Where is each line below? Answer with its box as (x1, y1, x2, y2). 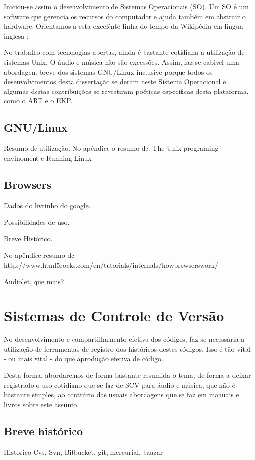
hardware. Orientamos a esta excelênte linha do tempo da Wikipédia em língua (4, 21, 243, 31)
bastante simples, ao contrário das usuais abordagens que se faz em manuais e (4, 389, 239, 400)
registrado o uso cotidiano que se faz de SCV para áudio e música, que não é (4, 379, 235, 390)
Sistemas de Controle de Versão (4, 305, 224, 325)
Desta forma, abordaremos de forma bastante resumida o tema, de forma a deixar (4, 370, 251, 380)
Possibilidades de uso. (4, 217, 70, 227)
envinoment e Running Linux (4, 152, 92, 163)
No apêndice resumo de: (4, 250, 76, 260)
